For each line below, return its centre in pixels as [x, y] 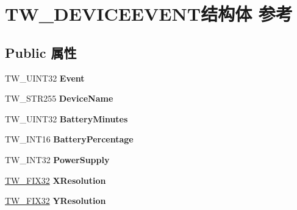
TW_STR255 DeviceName [59, 98]
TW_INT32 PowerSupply [57, 159]
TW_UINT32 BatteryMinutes [66, 118]
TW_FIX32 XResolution [55, 180]
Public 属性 [41, 52]
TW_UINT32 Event [45, 78]
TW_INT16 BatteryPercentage [69, 139]
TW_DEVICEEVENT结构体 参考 [149, 14]
